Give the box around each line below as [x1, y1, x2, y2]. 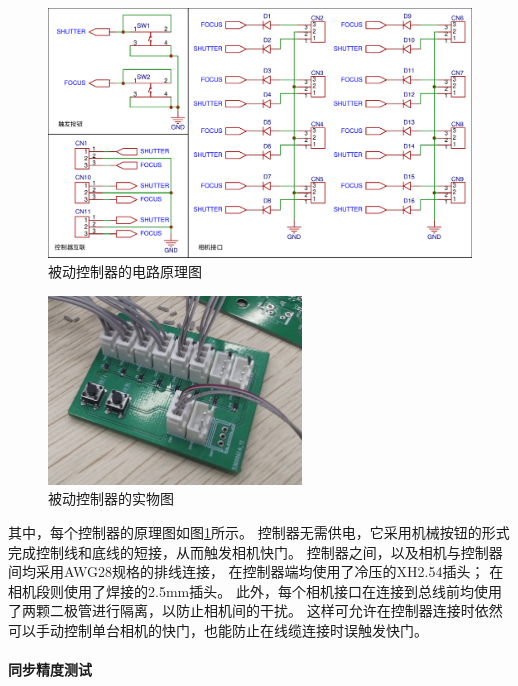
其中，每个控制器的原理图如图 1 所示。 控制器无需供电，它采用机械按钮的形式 [8, 522, 510, 543]
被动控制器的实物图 [48, 488, 174, 509]
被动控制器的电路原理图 [48, 261, 202, 282]
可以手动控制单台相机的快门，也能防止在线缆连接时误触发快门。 [8, 619, 428, 640]
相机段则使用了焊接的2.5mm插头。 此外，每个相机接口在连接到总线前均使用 [8, 580, 502, 601]
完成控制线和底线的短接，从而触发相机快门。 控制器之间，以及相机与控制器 [8, 541, 503, 562]
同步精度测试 [8, 659, 92, 680]
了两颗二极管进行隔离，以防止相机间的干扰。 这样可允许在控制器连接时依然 [8, 600, 503, 621]
